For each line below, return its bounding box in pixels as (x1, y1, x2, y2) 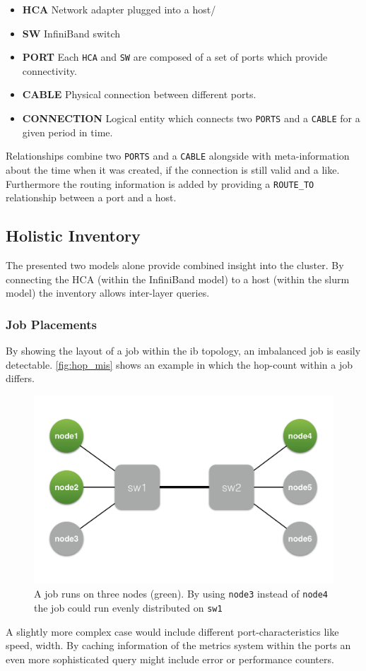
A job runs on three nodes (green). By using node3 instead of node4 (34, 586, 329, 601)
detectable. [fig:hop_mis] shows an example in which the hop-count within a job (6, 357, 353, 372)
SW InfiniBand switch (22, 25, 121, 40)
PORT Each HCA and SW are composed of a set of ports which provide (22, 49, 328, 64)
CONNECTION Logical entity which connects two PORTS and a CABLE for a (22, 111, 360, 126)
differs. (6, 371, 35, 386)
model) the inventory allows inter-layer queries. (6, 285, 210, 300)
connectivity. (22, 63, 77, 78)
